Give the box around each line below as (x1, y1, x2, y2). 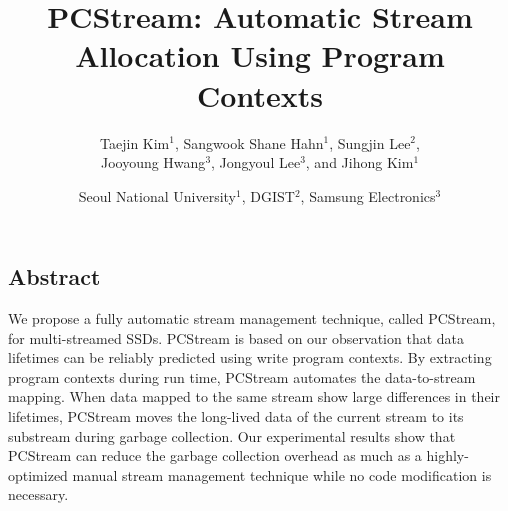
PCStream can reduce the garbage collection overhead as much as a (8, 445, 422, 466)
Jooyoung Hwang (100, 152, 206, 173)
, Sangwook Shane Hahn (174, 132, 324, 153)
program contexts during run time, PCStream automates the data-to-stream (8, 366, 476, 387)
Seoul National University (78, 185, 237, 206)
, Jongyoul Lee (211, 152, 301, 173)
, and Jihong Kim (305, 152, 414, 173)
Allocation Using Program (75, 35, 445, 76)
